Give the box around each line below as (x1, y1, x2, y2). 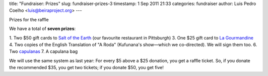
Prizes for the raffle (9, 16, 49, 22)
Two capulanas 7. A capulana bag (9, 48, 78, 54)
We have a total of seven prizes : (9, 26, 76, 32)
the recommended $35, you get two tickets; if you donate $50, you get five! (9, 65, 164, 71)
